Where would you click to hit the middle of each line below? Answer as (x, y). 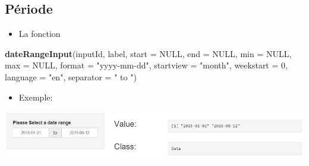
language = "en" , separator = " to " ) (71, 76)
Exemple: (36, 97)
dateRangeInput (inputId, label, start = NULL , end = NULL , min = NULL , (148, 53)
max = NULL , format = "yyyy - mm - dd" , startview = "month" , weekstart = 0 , (146, 65)
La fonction (40, 34)
